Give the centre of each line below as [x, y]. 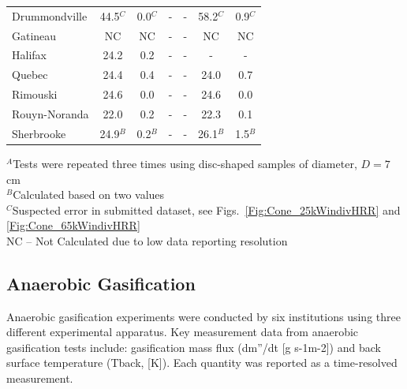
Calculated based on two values [89, 194]
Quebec [30, 75]
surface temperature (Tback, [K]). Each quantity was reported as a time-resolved [202, 363]
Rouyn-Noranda [50, 113]
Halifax [29, 55]
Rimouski [35, 94]
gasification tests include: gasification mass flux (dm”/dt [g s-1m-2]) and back [194, 347]
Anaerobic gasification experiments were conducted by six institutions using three [203, 316]
